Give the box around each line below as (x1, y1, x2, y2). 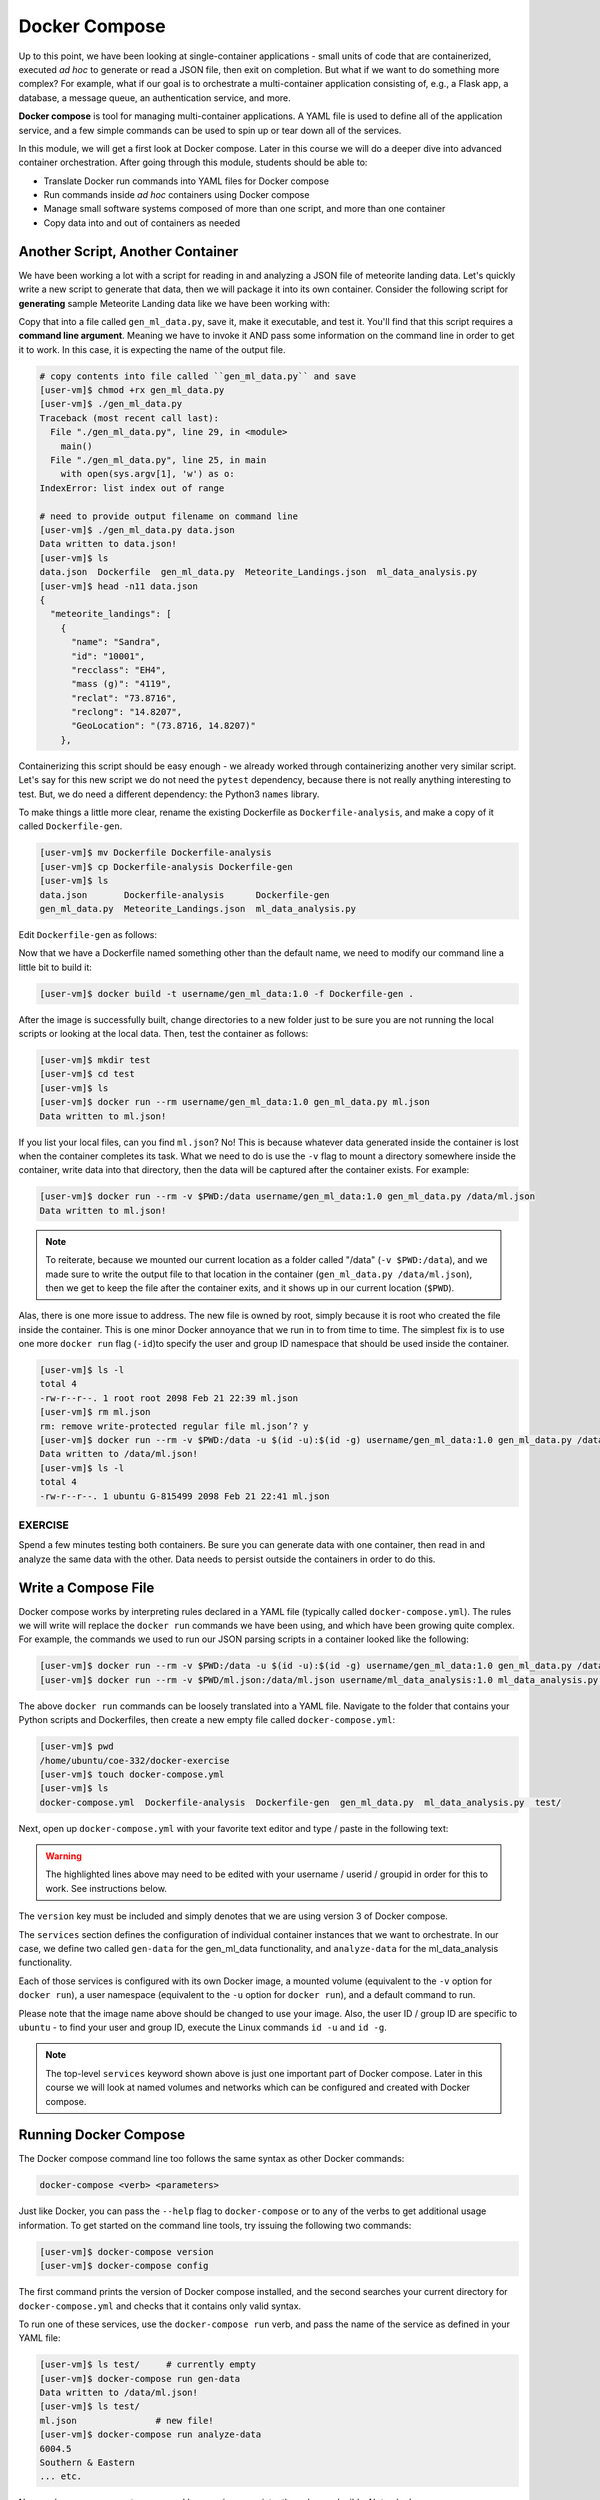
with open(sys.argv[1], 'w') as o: (60, 468, 235, 480)
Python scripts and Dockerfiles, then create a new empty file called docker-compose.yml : (18, 1714, 395, 1726)
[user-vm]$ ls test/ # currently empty (39, 2359, 257, 2370)
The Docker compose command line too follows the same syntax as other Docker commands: (18, 2153, 405, 2165)
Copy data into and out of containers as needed (43, 216, 241, 229)
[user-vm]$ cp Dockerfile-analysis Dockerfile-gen (39, 861, 294, 872)
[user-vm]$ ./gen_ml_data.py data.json (39, 524, 235, 535)
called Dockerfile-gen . (18, 820, 123, 832)
